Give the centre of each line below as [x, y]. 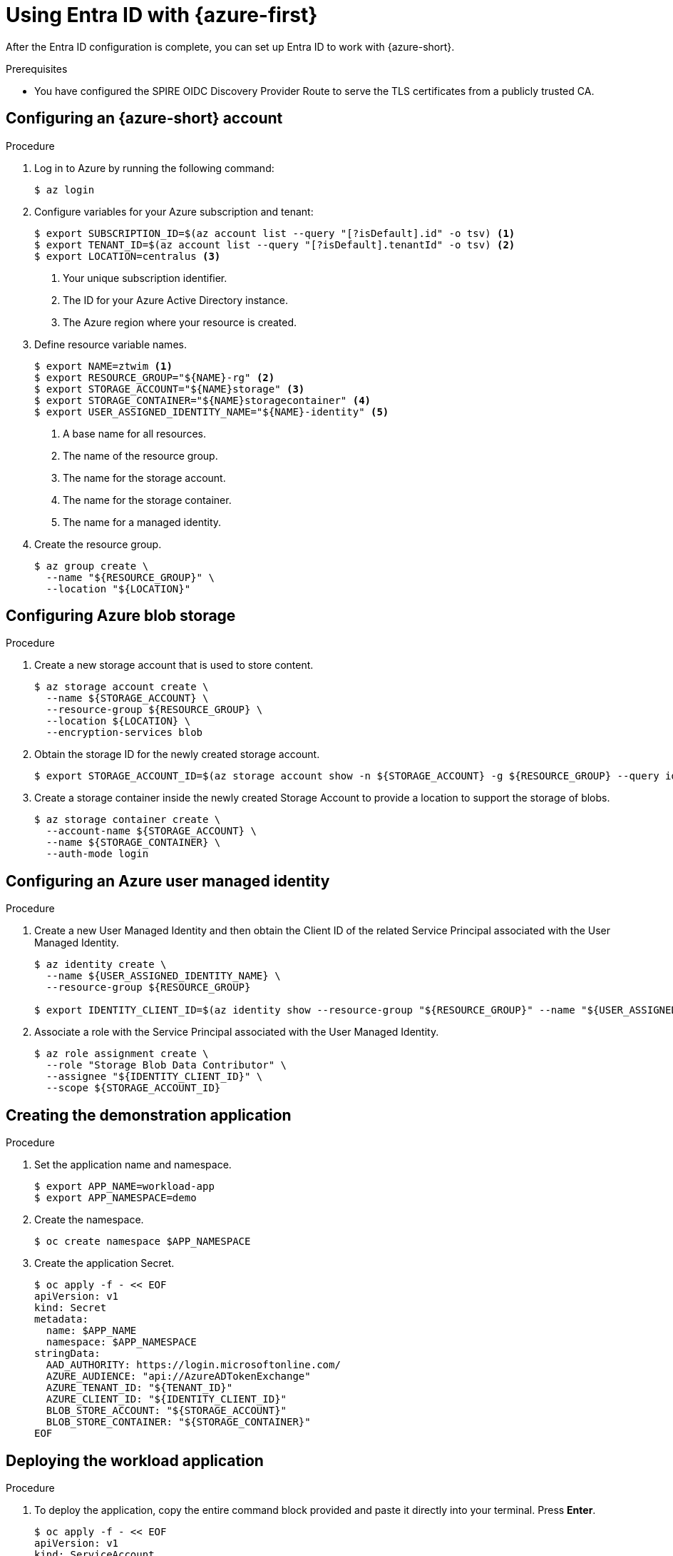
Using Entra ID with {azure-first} [162, 15]
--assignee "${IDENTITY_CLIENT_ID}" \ [154, 1077]
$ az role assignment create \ [122, 1054]
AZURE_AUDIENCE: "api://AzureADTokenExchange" [178, 1376]
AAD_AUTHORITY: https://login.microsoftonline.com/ [193, 1365]
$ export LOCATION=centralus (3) [128, 256]
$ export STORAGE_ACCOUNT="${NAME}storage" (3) [170, 389]
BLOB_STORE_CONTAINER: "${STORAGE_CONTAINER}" [178, 1422]
